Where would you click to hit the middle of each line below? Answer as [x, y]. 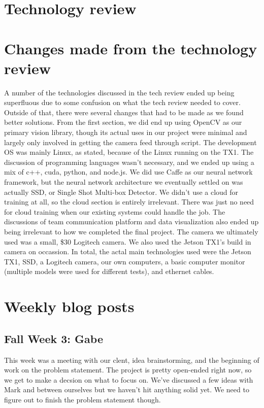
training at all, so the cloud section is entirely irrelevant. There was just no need [129, 202]
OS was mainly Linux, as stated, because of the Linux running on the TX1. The [129, 152]
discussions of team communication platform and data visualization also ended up [131, 222]
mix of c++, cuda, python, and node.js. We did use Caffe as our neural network [128, 172]
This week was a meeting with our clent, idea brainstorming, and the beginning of [132, 360]
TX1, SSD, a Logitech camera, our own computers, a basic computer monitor [125, 261]
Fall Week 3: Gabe [54, 338]
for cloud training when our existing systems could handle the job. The [115, 211]
